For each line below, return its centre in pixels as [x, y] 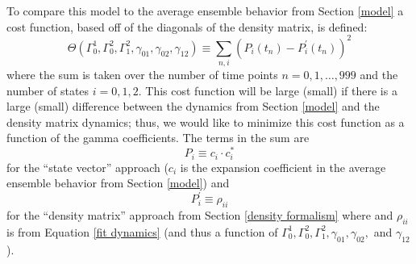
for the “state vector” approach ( [87, 167]
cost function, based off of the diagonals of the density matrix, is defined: [187, 26]
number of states [48, 90]
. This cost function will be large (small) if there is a [268, 90]
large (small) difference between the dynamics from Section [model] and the [193, 106]
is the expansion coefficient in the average [283, 167]
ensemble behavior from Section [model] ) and [118, 183]
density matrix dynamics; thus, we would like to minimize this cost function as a [206, 122]
